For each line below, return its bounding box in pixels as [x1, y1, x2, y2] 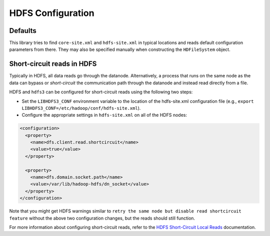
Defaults [9, 26, 37, 35]
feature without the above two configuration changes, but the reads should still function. [9, 215, 195, 221]
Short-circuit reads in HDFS [9, 60, 97, 68]
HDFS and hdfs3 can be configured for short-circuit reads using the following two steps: [9, 89, 193, 95]
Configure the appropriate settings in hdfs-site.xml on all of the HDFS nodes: [21, 112, 187, 118]
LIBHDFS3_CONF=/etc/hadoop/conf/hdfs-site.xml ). [21, 105, 141, 111]
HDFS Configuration [9, 7, 94, 18]
